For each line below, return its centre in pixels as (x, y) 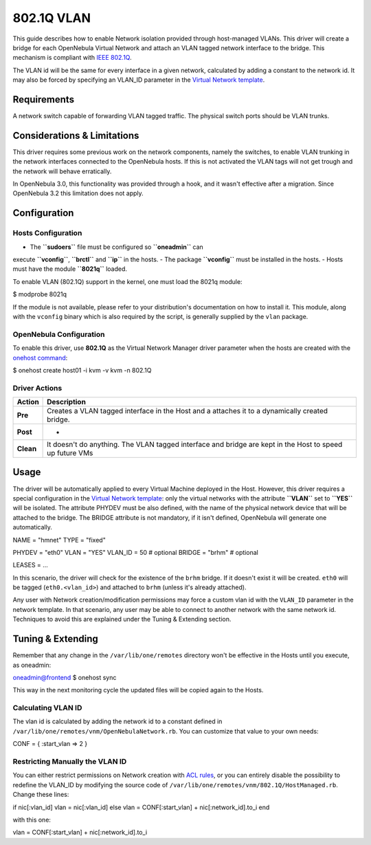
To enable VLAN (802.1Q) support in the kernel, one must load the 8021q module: (128, 281)
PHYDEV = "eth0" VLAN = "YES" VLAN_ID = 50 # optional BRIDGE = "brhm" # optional (136, 552)
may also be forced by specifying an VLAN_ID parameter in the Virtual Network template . (139, 80)
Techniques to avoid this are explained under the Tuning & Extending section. (122, 619)
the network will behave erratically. (62, 171)
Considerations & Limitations (76, 135)
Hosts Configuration (47, 233)
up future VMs (70, 453)
